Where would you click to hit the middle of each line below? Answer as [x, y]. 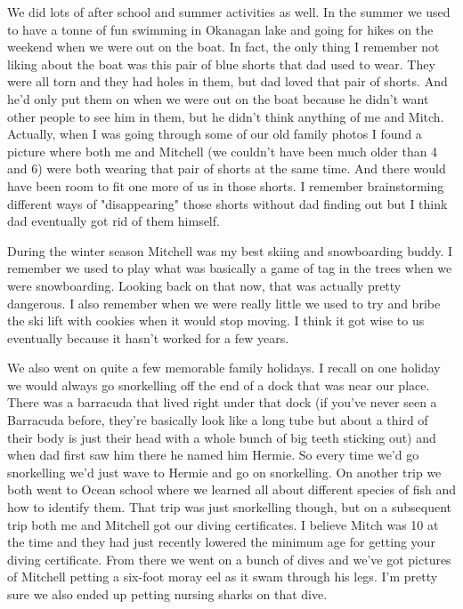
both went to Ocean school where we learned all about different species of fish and [231, 489]
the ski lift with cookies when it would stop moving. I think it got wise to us [216, 321]
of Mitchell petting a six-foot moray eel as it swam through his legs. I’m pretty [223, 577]
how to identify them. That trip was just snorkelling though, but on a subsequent [230, 507]
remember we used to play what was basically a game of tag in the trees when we [230, 268]
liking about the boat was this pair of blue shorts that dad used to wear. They [221, 64]
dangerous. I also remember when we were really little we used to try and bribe [224, 303]
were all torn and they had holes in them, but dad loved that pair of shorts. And [227, 81]
